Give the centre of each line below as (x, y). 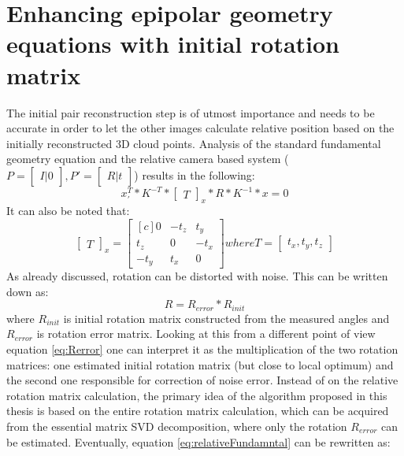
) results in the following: (195, 174)
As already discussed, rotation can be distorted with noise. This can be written (197, 276)
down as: (28, 291)
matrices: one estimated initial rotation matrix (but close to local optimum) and (200, 364)
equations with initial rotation (173, 44)
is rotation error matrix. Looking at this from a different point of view (206, 334)
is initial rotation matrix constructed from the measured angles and (226, 318)
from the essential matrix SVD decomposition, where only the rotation (177, 426)
